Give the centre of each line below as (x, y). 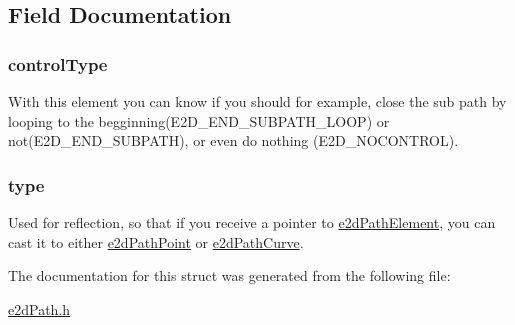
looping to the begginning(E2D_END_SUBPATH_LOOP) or (199, 120)
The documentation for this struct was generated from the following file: (229, 275)
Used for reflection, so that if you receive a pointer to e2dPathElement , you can (252, 222)
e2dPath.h (39, 308)
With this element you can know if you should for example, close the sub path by (257, 101)
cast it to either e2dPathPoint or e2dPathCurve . (156, 241)
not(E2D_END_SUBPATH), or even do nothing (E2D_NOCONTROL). (233, 140)
